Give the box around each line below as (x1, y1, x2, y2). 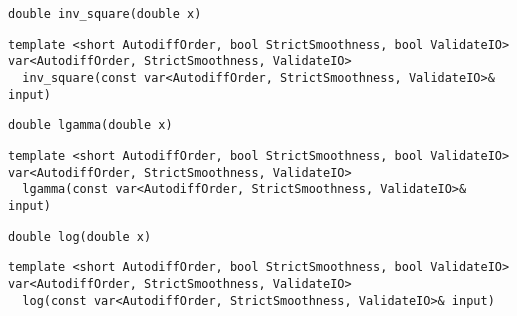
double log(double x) (8, 229, 152, 244)
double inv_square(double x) (8, 7, 202, 21)
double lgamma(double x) (8, 118, 173, 133)
